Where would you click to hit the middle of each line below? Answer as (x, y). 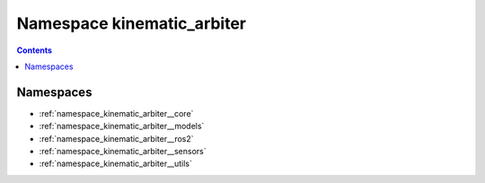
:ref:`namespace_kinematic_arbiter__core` (116, 113)
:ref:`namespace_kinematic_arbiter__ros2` (116, 138)
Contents (35, 50)
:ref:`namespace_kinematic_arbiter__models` (122, 126)
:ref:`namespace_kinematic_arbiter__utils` (115, 164)
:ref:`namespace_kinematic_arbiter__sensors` (123, 152)
